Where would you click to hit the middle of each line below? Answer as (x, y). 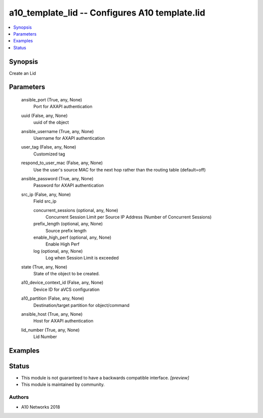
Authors (19, 397)
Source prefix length (66, 230)
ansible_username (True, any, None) (57, 131)
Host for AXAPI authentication (63, 321)
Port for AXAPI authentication (63, 107)
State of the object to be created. (66, 274)
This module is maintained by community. (63, 384)
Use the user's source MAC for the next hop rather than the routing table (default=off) (120, 170)
